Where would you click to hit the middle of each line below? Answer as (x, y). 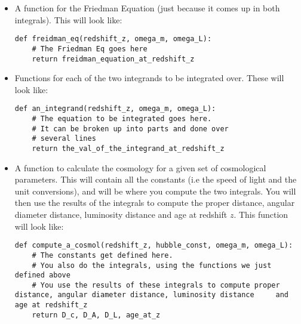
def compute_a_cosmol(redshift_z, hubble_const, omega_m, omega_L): (154, 246)
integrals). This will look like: (68, 19)
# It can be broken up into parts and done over (130, 129)
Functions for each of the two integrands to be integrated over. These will (149, 78)
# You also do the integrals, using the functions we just (152, 265)
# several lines (64, 139)
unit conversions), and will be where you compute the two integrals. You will (155, 191)
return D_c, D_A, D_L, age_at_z (96, 315)
